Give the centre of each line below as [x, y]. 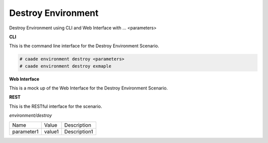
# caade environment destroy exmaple [66, 66]
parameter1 [25, 132]
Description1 [79, 132]
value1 [51, 132]
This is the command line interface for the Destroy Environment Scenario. [84, 46]
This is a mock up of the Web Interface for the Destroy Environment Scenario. [89, 88]
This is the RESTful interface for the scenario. [56, 106]
